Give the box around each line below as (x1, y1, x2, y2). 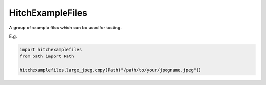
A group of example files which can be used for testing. (9, 25, 122, 30)
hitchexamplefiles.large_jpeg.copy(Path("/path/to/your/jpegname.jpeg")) (19, 67, 201, 73)
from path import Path (19, 54, 74, 59)
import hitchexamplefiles (19, 47, 82, 52)
